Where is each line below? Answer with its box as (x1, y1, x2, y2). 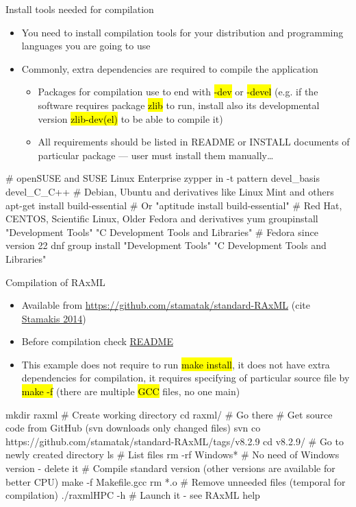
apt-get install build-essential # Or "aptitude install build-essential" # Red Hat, (5, 198, 342, 212)
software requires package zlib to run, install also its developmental (38, 97, 320, 112)
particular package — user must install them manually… (38, 148, 274, 162)
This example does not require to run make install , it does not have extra (21, 357, 330, 371)
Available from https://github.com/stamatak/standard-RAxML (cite (21, 298, 310, 312)
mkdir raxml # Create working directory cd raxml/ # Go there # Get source (5, 407, 333, 421)
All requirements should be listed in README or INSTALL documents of (38, 134, 350, 149)
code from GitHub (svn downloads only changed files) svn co (5, 421, 261, 435)
